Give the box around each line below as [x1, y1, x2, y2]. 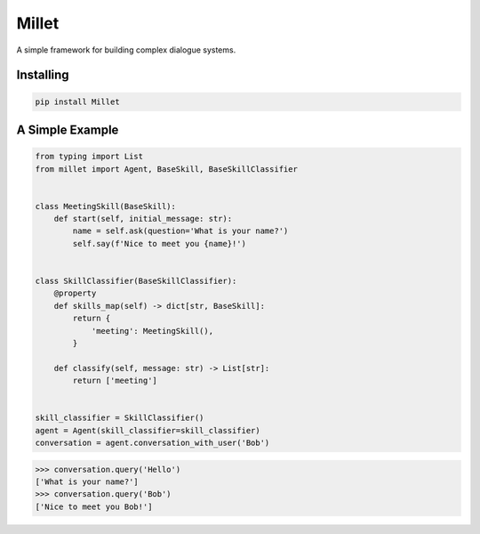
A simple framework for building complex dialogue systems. [16, 44, 236, 55]
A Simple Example [16, 122, 119, 137]
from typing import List [35, 151, 144, 162]
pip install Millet [35, 96, 120, 107]
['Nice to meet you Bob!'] [35, 501, 153, 512]
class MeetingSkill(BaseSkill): [35, 201, 177, 211]
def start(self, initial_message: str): [53, 214, 233, 224]
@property [53, 288, 97, 298]
